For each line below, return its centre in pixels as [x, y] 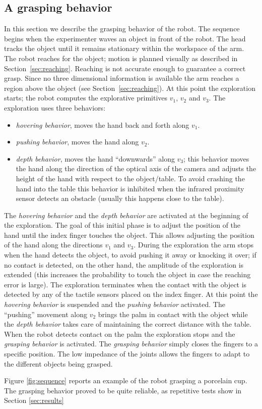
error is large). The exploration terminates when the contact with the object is [125, 284]
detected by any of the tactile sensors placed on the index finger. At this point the [131, 294]
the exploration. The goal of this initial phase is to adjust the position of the [122, 225]
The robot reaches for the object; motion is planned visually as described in [121, 58]
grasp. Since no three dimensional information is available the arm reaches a [122, 78]
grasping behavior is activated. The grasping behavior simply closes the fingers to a [131, 344]
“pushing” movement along [46, 314]
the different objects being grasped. [58, 363]
